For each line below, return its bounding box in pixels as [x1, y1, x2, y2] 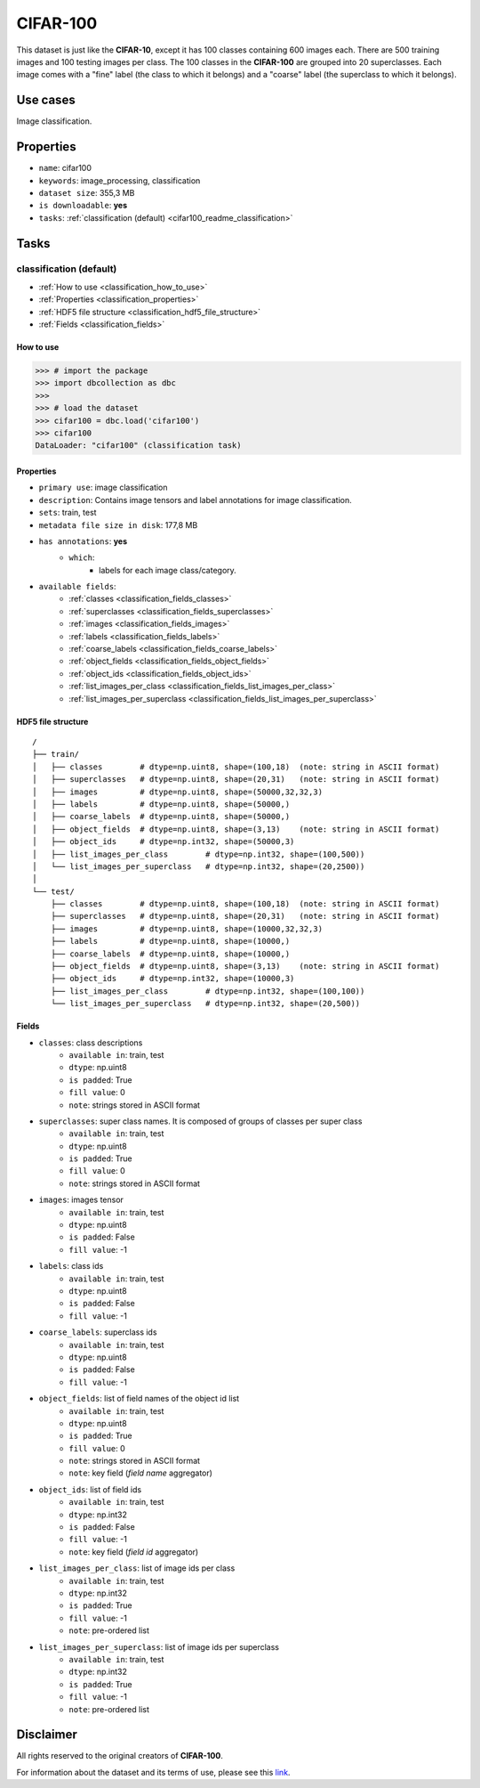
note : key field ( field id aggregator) [68, 1546, 199, 1557]
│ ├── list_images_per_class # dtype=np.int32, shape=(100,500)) [32, 849, 365, 859]
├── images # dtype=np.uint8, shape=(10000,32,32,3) [50, 923, 324, 934]
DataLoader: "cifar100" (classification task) [35, 441, 242, 451]
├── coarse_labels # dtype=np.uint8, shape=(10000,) [50, 948, 291, 959]
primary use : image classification [38, 482, 168, 493]
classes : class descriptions [38, 1037, 143, 1048]
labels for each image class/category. [99, 565, 237, 575]
